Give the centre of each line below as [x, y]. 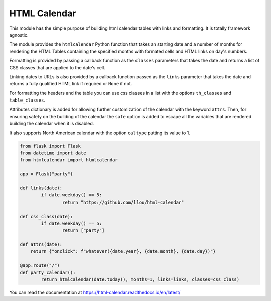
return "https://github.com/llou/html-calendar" [123, 202]
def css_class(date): [46, 216]
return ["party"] [83, 230]
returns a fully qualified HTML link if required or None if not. [71, 84]
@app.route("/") [40, 266]
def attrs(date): [41, 244]
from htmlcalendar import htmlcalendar [69, 160]
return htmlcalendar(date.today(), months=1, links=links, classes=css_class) [140, 280]
